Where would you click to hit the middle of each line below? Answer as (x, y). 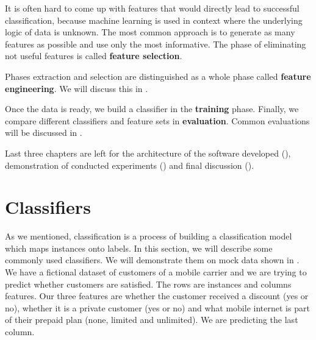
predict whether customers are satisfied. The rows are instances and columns (148, 284)
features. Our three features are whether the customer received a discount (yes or (157, 296)
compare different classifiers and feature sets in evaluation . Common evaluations (157, 120)
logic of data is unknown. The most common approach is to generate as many (150, 32)
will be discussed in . (44, 133)
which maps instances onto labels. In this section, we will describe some (139, 248)
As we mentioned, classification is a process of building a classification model (149, 236)
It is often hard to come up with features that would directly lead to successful (152, 8)
